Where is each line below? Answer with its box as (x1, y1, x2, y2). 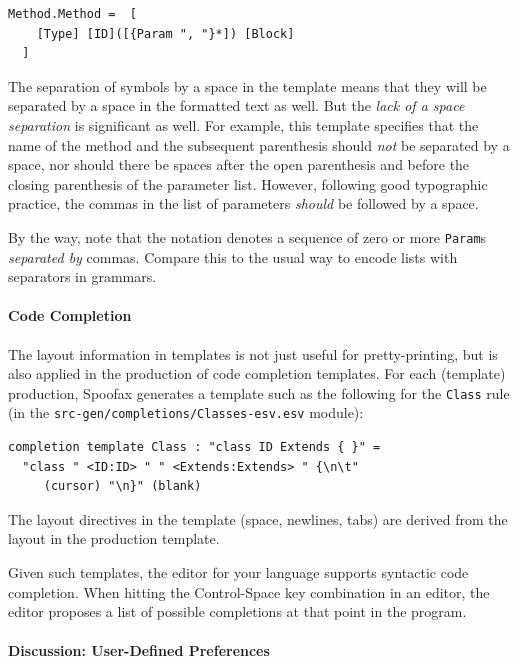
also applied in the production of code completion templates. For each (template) (8, 363, 506, 384)
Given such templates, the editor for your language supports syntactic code (8, 562, 469, 583)
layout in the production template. (8, 528, 220, 549)
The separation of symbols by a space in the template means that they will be (8, 75, 487, 96)
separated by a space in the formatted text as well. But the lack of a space (8, 95, 465, 116)
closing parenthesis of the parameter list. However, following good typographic (8, 173, 488, 194)
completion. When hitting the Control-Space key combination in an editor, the (8, 581, 490, 602)
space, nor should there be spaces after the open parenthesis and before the (8, 154, 470, 175)
